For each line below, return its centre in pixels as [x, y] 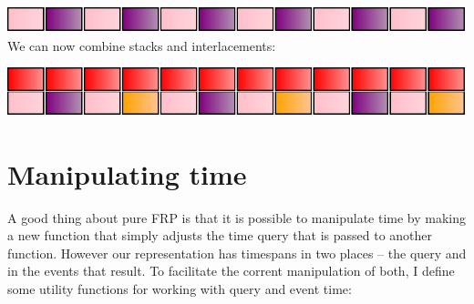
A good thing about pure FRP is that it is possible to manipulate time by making [237, 217]
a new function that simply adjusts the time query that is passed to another [220, 235]
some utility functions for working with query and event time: [180, 289]
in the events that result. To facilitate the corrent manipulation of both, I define [231, 271]
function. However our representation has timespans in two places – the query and [237, 253]
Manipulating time [127, 173]
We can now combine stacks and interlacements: [142, 45]
